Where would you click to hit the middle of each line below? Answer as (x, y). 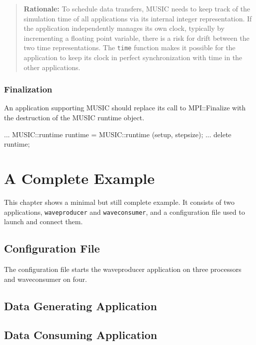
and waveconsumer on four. (45, 279)
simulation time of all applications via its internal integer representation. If (138, 18)
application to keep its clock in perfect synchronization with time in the (133, 57)
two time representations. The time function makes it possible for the (129, 47)
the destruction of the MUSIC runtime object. (74, 118)
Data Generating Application (81, 305)
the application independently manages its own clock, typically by (124, 28)
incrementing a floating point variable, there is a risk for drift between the (136, 38)
